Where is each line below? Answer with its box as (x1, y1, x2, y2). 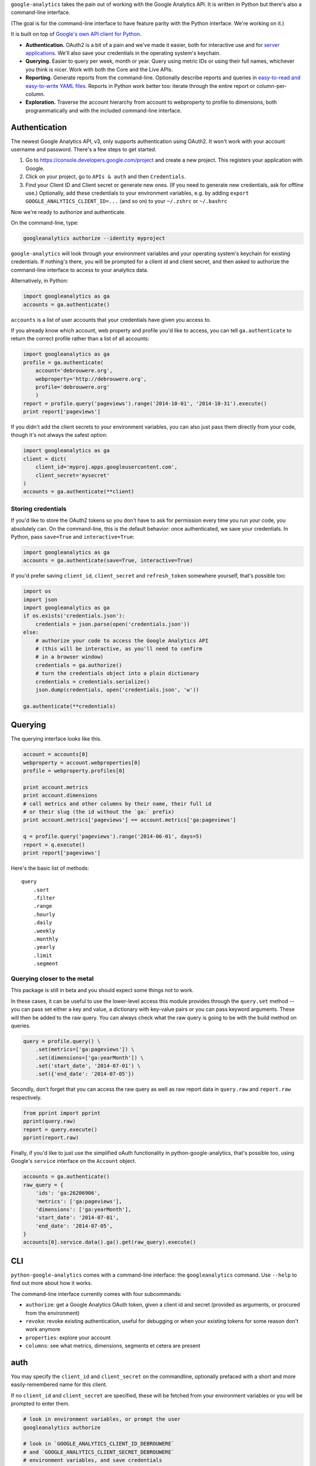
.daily (33, 919, 53, 926)
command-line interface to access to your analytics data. (11, 266, 149, 273)
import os (23, 588, 51, 595)
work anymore (25, 1326, 61, 1333)
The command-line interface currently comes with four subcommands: (11, 1290, 182, 1297)
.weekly (33, 927, 56, 934)
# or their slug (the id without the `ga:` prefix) (23, 808, 175, 815)
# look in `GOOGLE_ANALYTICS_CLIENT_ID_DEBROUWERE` (23, 1440, 175, 1447)
